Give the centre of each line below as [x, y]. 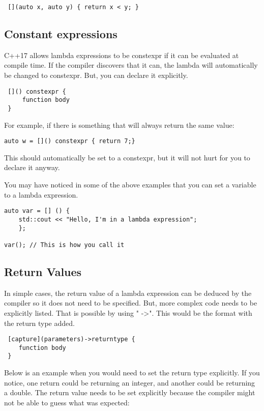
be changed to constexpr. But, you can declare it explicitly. [96, 75]
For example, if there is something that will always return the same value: [119, 125]
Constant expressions [61, 34]
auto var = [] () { [37, 211]
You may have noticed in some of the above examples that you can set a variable [130, 185]
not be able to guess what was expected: [67, 402]
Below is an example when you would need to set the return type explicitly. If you [132, 373]
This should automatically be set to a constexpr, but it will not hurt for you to [127, 157]
